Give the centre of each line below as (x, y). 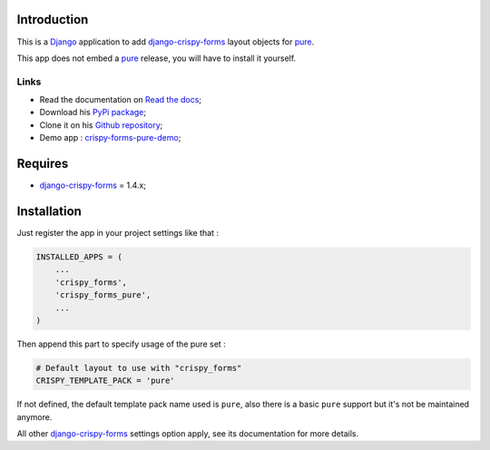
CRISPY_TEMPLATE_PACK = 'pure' (106, 381)
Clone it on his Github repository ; (101, 125)
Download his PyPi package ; (93, 112)
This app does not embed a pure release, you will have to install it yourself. (157, 58)
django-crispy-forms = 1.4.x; (93, 185)
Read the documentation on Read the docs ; (121, 100)
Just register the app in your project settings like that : (118, 233)
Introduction (53, 20)
